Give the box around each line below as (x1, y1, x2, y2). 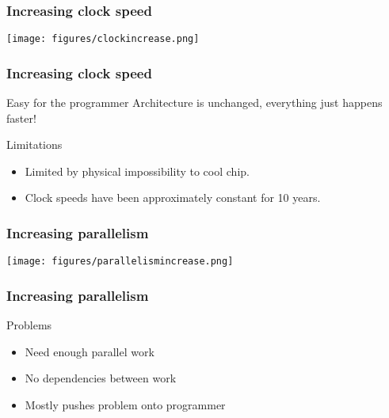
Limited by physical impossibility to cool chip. (25, 162, 250, 179)
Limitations (6, 136, 63, 153)
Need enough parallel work (25, 343, 154, 359)
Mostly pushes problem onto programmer (25, 396, 226, 412)
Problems (6, 317, 52, 333)
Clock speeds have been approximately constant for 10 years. (25, 189, 321, 206)
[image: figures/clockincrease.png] (6, 33, 200, 45)
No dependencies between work (25, 370, 177, 386)
